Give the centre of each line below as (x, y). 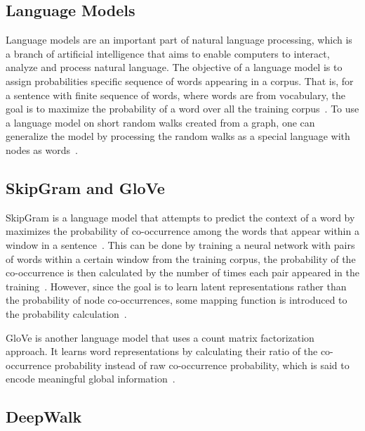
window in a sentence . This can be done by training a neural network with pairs (180, 244)
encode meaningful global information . (91, 379)
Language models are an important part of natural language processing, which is (179, 40)
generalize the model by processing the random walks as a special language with (178, 136)
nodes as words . (42, 149)
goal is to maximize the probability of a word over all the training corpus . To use (182, 109)
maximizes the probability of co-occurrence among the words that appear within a (182, 231)
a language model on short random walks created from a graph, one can (160, 122)
